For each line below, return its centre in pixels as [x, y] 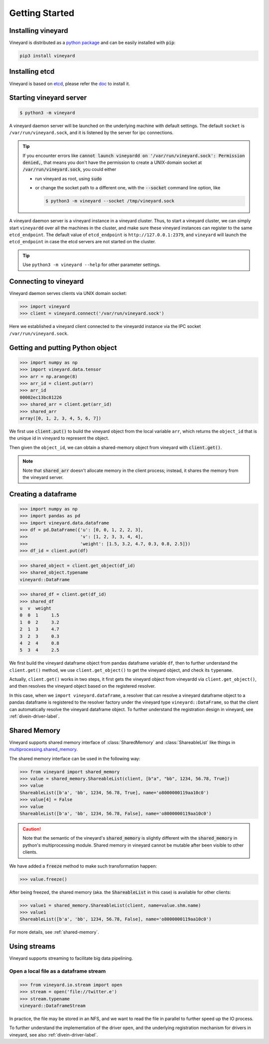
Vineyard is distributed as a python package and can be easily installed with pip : [92, 43]
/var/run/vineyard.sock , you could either [69, 169]
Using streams [32, 947]
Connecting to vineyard [47, 281]
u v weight [36, 608]
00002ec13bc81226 [41, 397]
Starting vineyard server [48, 98]
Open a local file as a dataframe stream [58, 971]
